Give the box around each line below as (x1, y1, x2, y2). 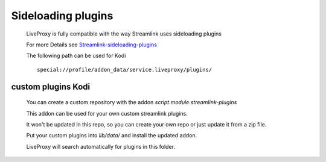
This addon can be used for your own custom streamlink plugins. (26, 110, 188, 117)
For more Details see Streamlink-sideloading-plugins (26, 41, 157, 48)
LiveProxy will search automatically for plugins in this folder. (26, 143, 175, 150)
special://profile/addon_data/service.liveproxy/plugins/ (37, 66, 213, 73)
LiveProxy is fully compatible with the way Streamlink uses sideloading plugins (26, 30, 222, 37)
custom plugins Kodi (11, 81, 91, 92)
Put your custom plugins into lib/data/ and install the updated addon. (26, 132, 197, 139)
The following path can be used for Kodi (26, 52, 126, 60)
